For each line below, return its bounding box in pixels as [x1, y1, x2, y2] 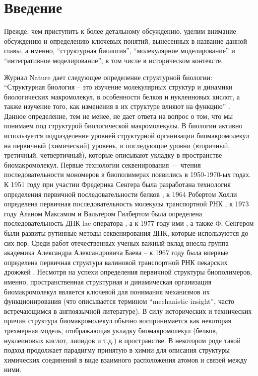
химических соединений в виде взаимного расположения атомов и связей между [4, 354, 247, 365]
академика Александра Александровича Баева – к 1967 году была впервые [4, 247, 229, 258]
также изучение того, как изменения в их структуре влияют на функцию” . [4, 101, 230, 111]
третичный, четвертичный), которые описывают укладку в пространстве [4, 150, 222, 160]
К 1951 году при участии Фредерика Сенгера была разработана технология [4, 179, 231, 189]
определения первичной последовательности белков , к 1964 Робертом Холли [4, 188, 237, 199]
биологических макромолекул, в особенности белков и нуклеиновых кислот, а [4, 91, 240, 101]
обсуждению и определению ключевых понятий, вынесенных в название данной [4, 35, 247, 46]
